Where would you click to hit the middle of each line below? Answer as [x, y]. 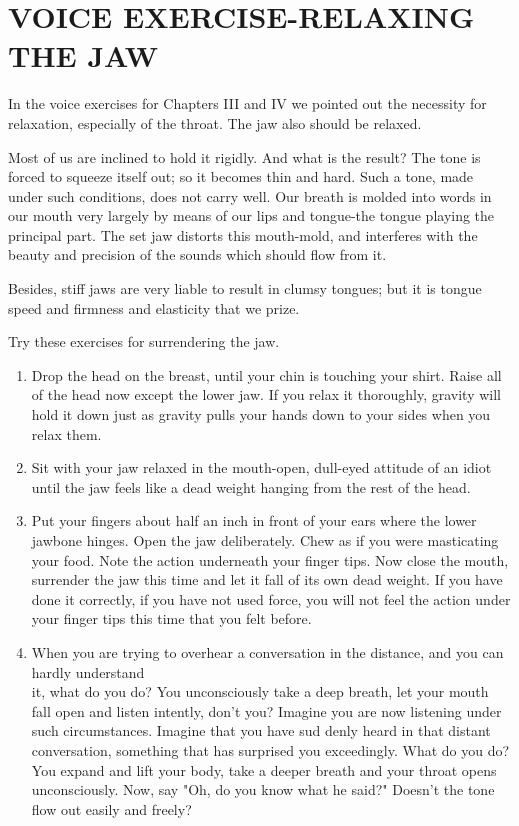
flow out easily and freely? [111, 808]
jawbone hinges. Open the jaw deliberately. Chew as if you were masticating [265, 540]
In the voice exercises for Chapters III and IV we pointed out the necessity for [247, 103]
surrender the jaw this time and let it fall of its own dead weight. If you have [267, 579]
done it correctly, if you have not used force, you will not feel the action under [271, 598]
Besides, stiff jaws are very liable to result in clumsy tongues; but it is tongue [245, 288]
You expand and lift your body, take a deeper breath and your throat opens [264, 769]
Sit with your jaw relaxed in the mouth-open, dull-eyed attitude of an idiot [261, 467]
